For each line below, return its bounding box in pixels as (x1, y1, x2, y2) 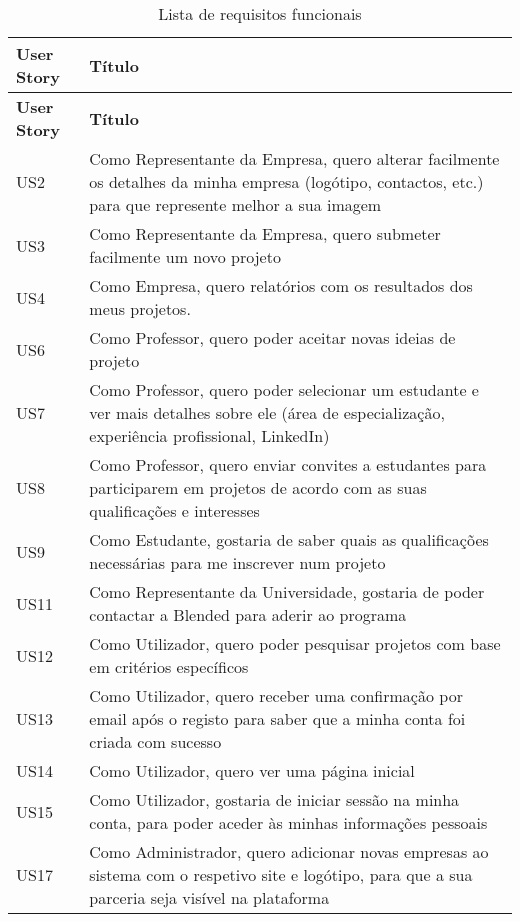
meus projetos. (89, 297, 191, 320)
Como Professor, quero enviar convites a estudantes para (89, 453, 487, 476)
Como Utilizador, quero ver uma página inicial (89, 759, 415, 782)
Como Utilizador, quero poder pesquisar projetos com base (89, 632, 501, 655)
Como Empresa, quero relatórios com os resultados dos (89, 274, 473, 297)
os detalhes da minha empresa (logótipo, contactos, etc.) (89, 170, 484, 193)
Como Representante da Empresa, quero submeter (89, 222, 441, 245)
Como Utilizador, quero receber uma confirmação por (89, 684, 463, 707)
